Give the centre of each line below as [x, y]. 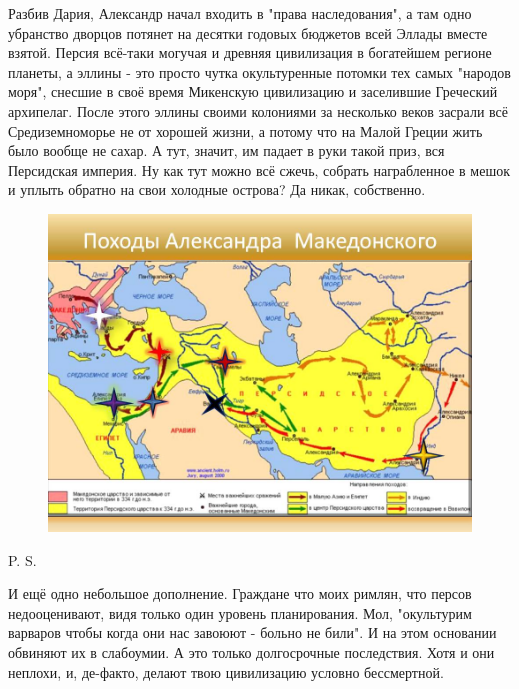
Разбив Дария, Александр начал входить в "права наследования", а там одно [240, 13]
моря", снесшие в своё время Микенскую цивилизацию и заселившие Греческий [253, 91]
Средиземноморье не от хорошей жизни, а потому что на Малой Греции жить [245, 130]
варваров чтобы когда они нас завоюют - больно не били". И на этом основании [252, 632]
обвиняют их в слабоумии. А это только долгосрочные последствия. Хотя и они [251, 651]
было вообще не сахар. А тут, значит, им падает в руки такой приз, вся [226, 150]
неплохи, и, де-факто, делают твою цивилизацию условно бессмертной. [226, 671]
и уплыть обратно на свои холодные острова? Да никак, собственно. [217, 189]
